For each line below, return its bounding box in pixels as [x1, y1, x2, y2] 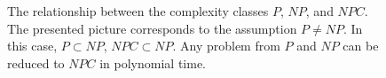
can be [343, 36, 379, 55]
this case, [7, 36, 58, 55]
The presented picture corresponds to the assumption [7, 19, 297, 37]
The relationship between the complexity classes [7, 2, 269, 19]
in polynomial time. [99, 53, 206, 72]
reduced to [7, 53, 65, 72]
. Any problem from [172, 36, 280, 55]
